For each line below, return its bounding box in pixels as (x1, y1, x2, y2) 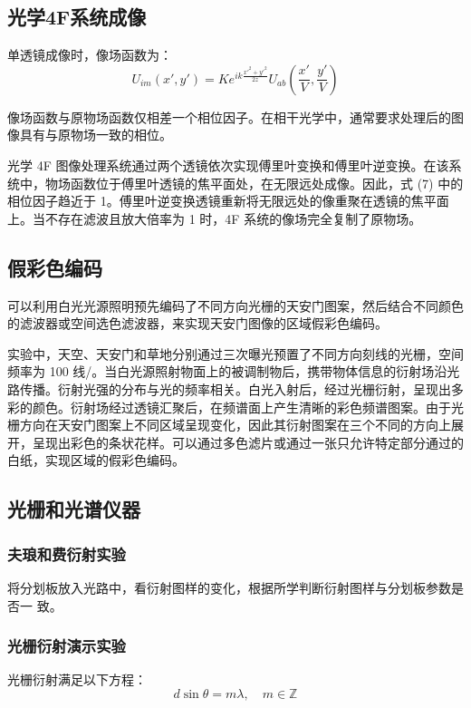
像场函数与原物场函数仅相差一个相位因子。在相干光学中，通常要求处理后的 (7, 107, 451, 126)
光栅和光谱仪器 (7, 495, 140, 523)
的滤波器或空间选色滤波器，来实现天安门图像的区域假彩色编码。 (7, 314, 388, 333)
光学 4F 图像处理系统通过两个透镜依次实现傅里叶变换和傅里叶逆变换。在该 (7, 155, 449, 174)
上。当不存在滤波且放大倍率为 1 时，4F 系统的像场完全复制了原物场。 (7, 209, 422, 228)
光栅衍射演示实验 (7, 635, 126, 657)
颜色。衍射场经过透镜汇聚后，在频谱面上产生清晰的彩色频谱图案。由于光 (32, 397, 464, 416)
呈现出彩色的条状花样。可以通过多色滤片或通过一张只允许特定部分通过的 (32, 432, 464, 451)
